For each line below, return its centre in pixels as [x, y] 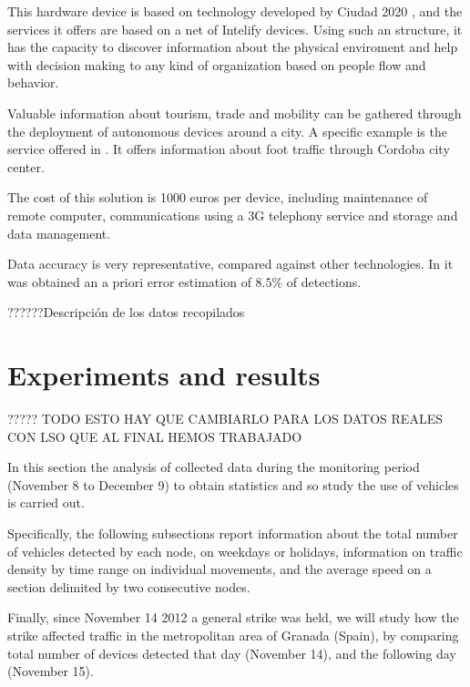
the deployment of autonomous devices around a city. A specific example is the [227, 131]
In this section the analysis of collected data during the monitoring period [214, 467]
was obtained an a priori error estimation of [129, 281]
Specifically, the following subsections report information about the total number [233, 533]
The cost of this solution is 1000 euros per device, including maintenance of [218, 197]
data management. [59, 233]
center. [26, 166]
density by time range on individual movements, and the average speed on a [220, 569]
